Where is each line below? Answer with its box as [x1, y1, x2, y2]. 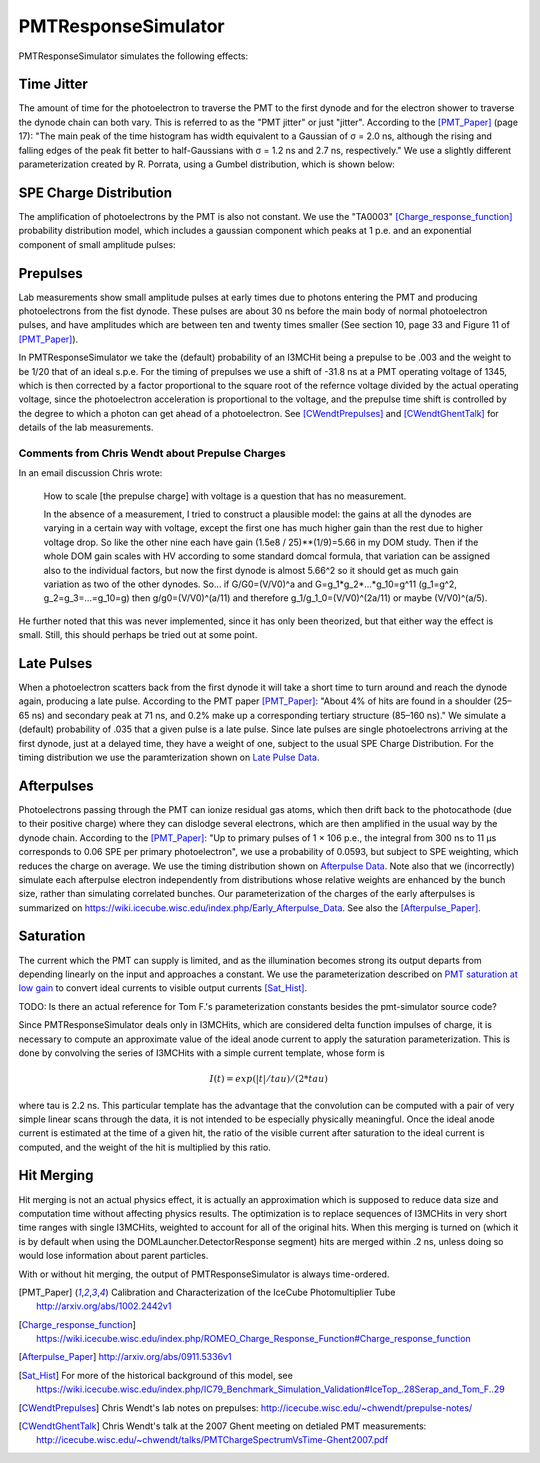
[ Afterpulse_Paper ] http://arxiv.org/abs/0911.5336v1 [18, 1351, 232, 1363]
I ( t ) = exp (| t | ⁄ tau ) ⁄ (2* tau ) [209, 1073, 329, 1085]
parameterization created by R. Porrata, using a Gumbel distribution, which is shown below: [18, 158, 395, 170]
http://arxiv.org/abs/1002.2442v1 [36, 1300, 172, 1312]
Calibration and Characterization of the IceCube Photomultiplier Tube [110, 1286, 396, 1298]
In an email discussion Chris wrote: [18, 467, 163, 479]
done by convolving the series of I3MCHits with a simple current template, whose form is [18, 1046, 385, 1059]
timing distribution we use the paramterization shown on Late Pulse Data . [18, 751, 320, 764]
